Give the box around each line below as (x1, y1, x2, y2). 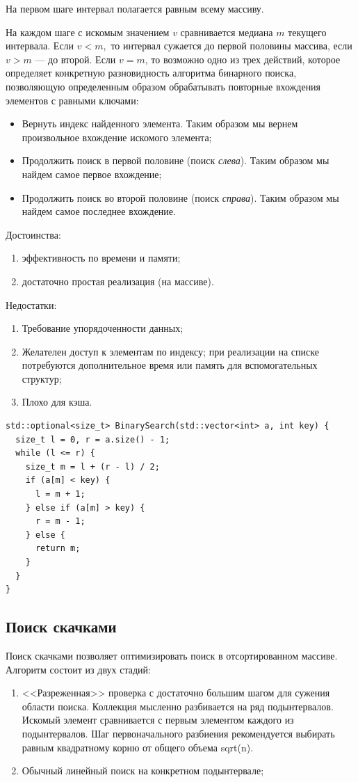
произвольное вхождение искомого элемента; (22, 129, 212, 144)
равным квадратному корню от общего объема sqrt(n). (22, 740, 254, 754)
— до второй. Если (35, 51, 116, 66)
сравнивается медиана (180, 24, 273, 39)
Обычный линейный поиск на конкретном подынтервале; (22, 763, 264, 778)
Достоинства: (6, 227, 61, 241)
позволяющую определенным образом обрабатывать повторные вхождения (6, 79, 321, 93)
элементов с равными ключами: (6, 93, 139, 107)
